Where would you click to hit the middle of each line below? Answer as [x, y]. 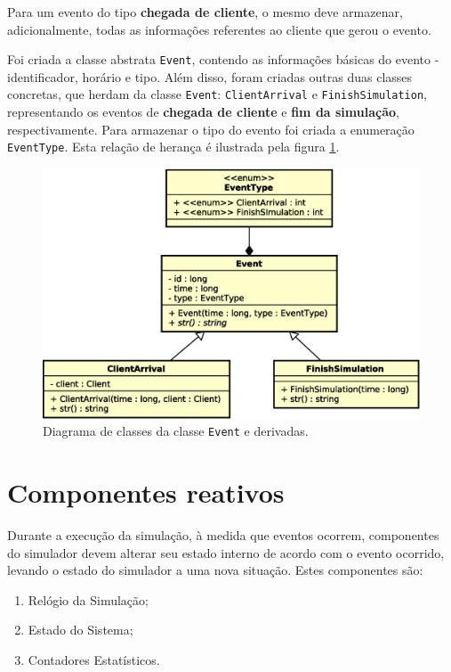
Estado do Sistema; [81, 630]
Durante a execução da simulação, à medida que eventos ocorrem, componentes [223, 535]
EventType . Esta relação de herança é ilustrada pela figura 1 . [173, 147]
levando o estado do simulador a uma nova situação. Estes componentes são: [215, 570]
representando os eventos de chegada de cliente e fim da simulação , [203, 112]
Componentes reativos [146, 492]
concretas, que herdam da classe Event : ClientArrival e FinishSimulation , [217, 94]
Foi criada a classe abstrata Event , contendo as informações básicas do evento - [223, 59]
